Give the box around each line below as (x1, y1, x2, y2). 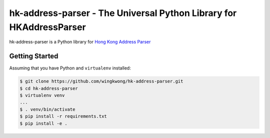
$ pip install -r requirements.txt (19, 113, 107, 119)
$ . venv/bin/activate (19, 106, 75, 112)
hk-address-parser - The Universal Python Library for (9, 7, 237, 18)
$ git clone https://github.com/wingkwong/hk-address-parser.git (19, 78, 183, 84)
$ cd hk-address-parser (19, 85, 78, 91)
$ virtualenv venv (19, 92, 65, 98)
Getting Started (9, 52, 58, 60)
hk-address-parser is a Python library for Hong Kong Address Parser (9, 39, 151, 45)
